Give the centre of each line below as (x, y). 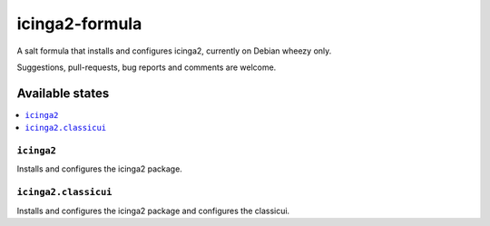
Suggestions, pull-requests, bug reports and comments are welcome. (147, 67)
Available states (63, 93)
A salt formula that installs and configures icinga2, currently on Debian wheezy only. (174, 51)
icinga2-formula (79, 24)
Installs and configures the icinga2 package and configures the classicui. (153, 211)
